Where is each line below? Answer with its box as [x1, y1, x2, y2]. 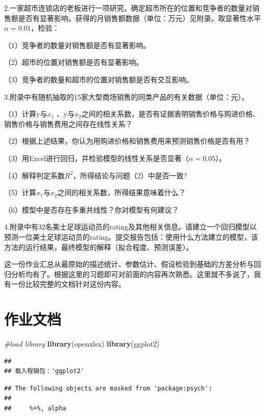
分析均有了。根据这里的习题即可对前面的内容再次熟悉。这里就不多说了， [11, 268, 254, 279]
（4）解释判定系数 [4, 170, 65, 180]
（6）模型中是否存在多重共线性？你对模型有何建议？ [4, 204, 179, 215]
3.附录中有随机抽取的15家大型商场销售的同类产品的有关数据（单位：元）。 [4, 91, 249, 102]
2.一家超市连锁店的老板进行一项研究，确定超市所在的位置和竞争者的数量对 [4, 3, 252, 13]
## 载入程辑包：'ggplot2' [4, 367, 85, 375]
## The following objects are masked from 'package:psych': [4, 384, 213, 392]
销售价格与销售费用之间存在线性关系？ [4, 118, 132, 129]
